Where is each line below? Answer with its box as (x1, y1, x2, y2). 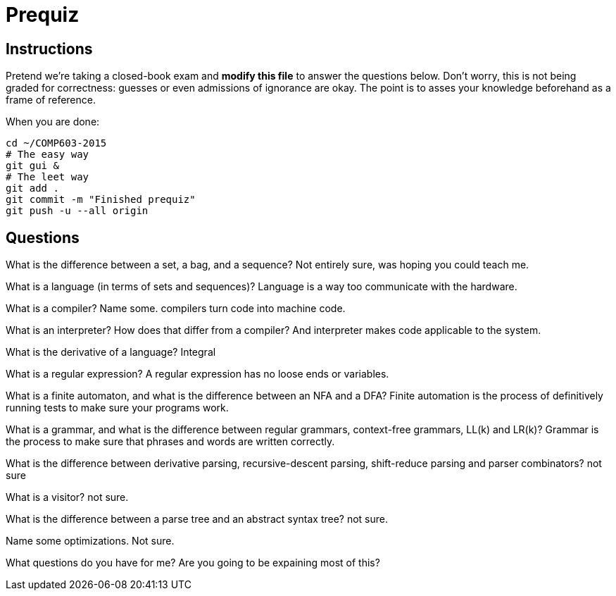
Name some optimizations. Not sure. (6, 535, 175, 547)
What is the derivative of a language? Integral (6, 346, 216, 359)
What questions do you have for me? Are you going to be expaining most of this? (6, 557, 380, 569)
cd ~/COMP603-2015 (6, 137, 107, 149)
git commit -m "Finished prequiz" (6, 194, 196, 206)
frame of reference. (6, 94, 96, 106)
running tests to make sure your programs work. (6, 402, 229, 414)
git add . (6, 182, 59, 194)
